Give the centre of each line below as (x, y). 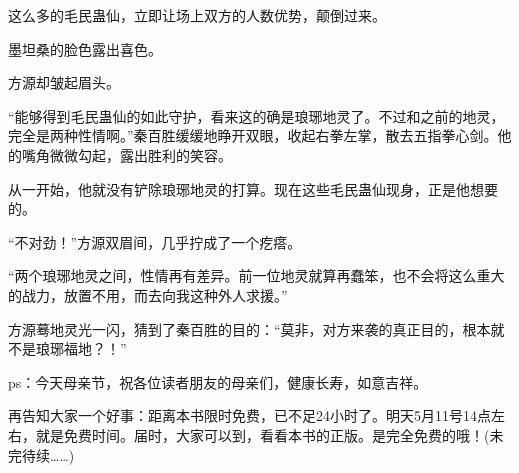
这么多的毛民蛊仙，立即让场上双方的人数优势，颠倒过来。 (197, 15)
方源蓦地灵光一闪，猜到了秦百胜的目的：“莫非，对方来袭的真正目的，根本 (249, 328)
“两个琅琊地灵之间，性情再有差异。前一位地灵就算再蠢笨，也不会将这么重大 (256, 275)
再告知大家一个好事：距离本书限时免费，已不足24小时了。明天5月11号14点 (249, 415)
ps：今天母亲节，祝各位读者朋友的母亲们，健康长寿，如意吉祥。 (218, 381)
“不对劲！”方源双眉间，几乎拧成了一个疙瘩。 (155, 241)
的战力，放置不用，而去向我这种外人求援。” (148, 294)
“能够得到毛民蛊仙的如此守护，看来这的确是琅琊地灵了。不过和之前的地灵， (256, 115)
